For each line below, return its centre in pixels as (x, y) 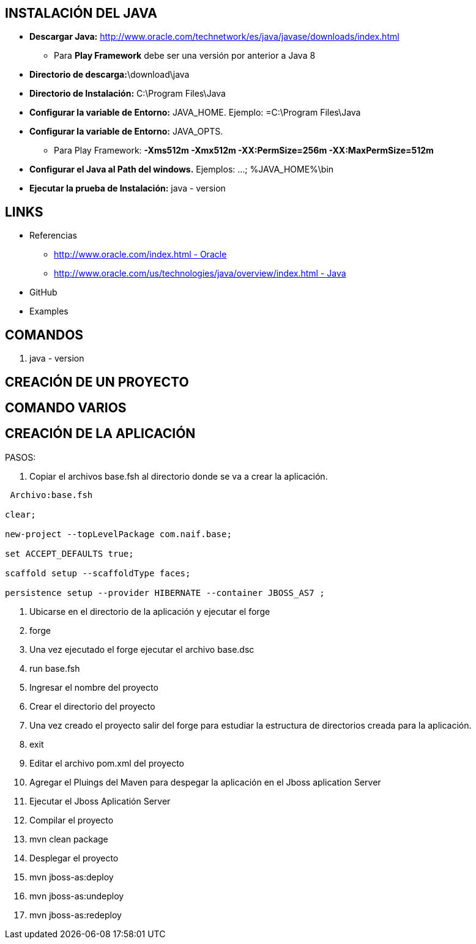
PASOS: (20, 457)
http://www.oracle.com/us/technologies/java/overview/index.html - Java (200, 273)
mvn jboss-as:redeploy (76, 915)
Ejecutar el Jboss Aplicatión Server (100, 801)
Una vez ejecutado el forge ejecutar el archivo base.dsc (142, 649)
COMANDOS (44, 335)
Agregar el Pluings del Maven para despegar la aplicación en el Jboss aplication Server (205, 782)
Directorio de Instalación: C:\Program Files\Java (128, 94)
